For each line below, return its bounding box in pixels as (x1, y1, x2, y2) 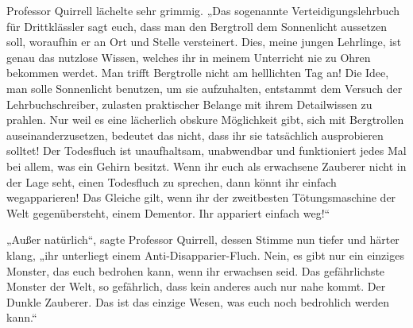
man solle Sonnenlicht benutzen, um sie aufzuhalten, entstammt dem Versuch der (6, 79, 403, 96)
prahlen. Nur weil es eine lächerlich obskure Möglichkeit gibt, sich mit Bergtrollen (6, 111, 404, 128)
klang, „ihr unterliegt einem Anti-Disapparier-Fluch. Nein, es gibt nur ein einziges (6, 246, 404, 263)
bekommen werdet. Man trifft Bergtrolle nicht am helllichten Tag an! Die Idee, (6, 64, 389, 81)
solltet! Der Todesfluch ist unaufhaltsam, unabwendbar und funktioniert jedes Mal (6, 142, 407, 159)
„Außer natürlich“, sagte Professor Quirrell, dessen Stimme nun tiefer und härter (6, 231, 399, 248)
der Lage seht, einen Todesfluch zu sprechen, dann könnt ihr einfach (6, 173, 337, 190)
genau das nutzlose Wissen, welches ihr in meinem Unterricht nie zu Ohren (6, 48, 371, 65)
